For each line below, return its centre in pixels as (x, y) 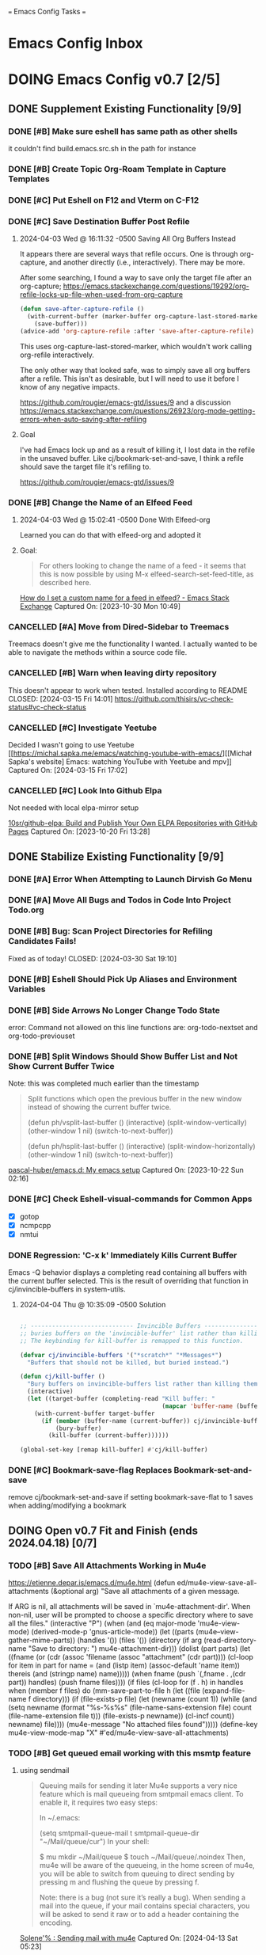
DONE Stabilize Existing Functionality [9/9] (116, 856)
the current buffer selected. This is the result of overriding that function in (128, 1281)
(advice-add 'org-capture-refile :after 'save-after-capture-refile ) (137, 331)
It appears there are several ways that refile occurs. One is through (129, 254)
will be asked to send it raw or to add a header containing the (139, 1915)
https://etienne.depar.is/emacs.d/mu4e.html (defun (92, 1583)
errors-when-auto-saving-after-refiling (83, 419)
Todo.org (27, 910)
